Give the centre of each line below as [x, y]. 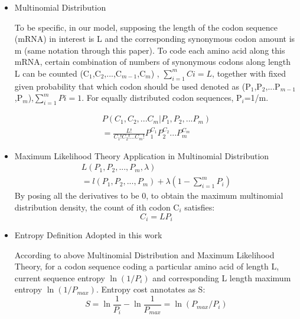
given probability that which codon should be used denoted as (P [133, 86]
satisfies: [200, 207]
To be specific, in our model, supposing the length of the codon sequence [146, 27]
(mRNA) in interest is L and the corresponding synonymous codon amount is [155, 39]
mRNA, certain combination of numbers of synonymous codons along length [153, 62]
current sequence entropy [60, 277]
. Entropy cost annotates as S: [151, 289]
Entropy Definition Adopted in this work [88, 234]
